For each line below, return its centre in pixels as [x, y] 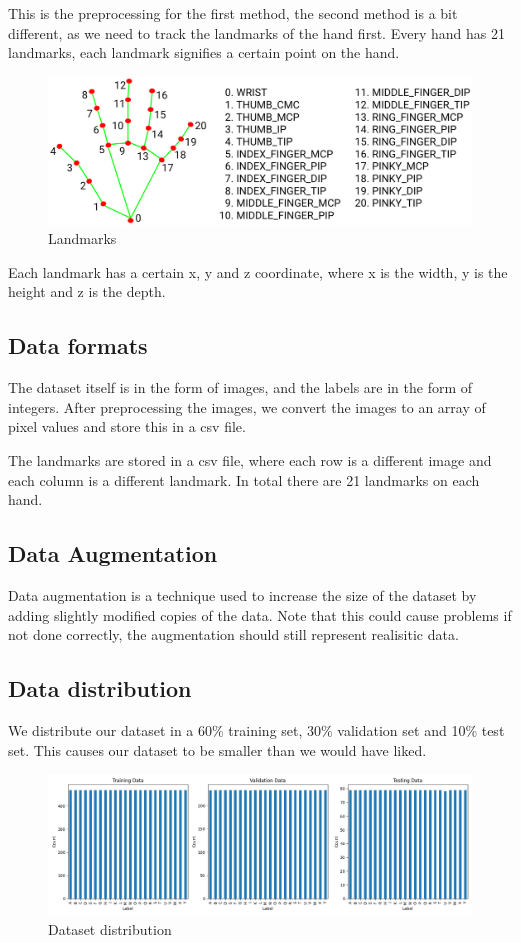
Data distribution [100, 688]
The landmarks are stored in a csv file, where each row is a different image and [250, 459]
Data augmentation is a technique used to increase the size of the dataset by [242, 594]
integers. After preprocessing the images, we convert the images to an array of [247, 406]
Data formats [78, 345]
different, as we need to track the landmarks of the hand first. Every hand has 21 [256, 32]
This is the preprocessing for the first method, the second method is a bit [233, 13]
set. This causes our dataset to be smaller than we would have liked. [217, 749]
